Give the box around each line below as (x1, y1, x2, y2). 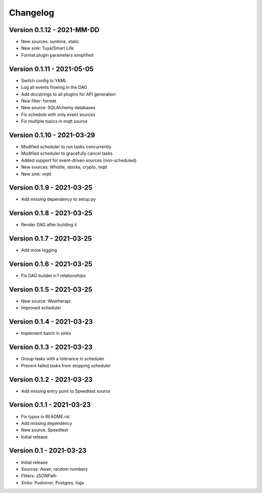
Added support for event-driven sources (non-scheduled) (21, 157, 137, 163)
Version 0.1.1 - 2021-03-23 (9, 401, 91, 409)
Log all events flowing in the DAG (21, 84, 87, 90)
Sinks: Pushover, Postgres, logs (21, 479, 84, 485)
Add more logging (21, 247, 57, 253)
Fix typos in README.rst (21, 413, 70, 419)
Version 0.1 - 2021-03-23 (9, 446, 87, 455)
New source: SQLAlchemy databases (21, 105, 96, 111)
